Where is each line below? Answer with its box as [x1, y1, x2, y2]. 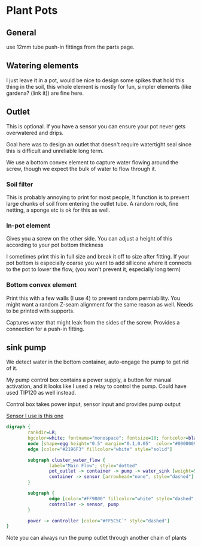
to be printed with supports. [6, 307, 75, 314]
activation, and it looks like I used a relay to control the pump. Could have [6, 383, 187, 390]
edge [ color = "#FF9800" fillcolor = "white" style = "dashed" [48, 495, 194, 501]
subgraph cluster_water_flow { [28, 457, 106, 463]
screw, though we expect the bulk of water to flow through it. [6, 165, 157, 172]
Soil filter [6, 180, 33, 188]
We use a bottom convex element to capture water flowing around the [6, 158, 178, 166]
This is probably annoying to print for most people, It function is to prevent [6, 193, 190, 201]
